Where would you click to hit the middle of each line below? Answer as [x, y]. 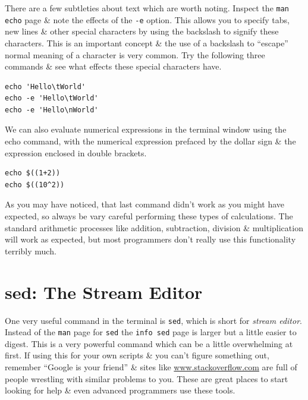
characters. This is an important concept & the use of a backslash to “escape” [147, 42]
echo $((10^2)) [35, 185]
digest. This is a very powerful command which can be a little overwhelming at [149, 343]
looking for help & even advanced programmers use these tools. [120, 390]
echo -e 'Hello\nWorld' [52, 110]
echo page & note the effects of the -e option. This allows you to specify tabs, [147, 19]
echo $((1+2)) [33, 173]
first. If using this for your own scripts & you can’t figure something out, [137, 355]
